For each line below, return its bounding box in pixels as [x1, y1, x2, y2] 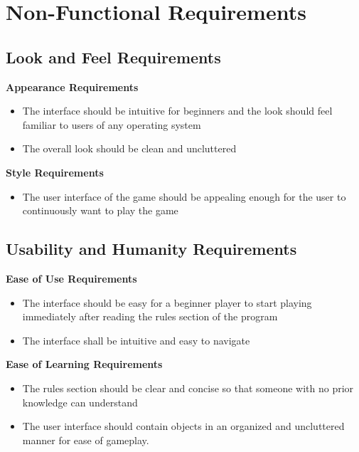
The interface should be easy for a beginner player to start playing [22, 295, 312, 310]
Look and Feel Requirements [6, 46, 221, 68]
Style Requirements [6, 164, 104, 179]
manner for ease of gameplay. [22, 432, 149, 447]
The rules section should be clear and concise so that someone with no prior [22, 380, 354, 395]
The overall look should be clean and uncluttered [22, 141, 237, 156]
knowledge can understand [22, 394, 138, 409]
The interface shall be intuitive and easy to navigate [22, 332, 250, 347]
